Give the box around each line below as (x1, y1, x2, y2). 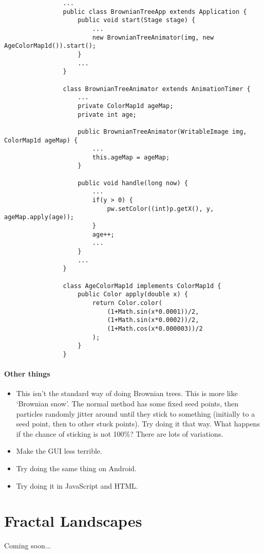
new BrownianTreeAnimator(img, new (92, 33, 214, 41)
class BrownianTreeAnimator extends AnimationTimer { (63, 85, 251, 93)
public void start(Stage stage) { (78, 16, 196, 24)
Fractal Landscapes (4, 510, 142, 531)
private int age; (78, 111, 137, 118)
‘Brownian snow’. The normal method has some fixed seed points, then (16, 398, 239, 408)
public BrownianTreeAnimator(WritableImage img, (78, 128, 247, 135)
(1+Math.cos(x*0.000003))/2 (107, 325, 203, 332)
